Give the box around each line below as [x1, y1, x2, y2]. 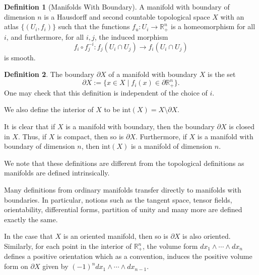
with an [220, 11, 244, 22]
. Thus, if [18, 131, 47, 141]
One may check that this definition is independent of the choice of [4, 87, 208, 98]
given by [42, 261, 69, 271]
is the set [208, 69, 236, 79]
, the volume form [143, 241, 198, 251]
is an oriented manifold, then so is [63, 231, 168, 241]
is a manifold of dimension [131, 141, 213, 151]
